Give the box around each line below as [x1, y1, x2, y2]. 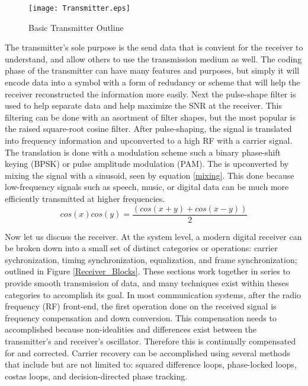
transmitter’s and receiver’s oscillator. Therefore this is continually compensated [5, 334, 296, 347]
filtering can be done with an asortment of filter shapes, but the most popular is [5, 110, 296, 123]
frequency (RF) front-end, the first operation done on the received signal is [5, 300, 277, 312]
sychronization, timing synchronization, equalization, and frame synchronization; [5, 253, 297, 265]
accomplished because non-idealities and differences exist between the [5, 323, 257, 336]
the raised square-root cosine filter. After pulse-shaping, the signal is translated [5, 122, 292, 135]
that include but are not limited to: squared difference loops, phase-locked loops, [5, 358, 297, 371]
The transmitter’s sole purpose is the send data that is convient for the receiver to [5, 41, 303, 53]
